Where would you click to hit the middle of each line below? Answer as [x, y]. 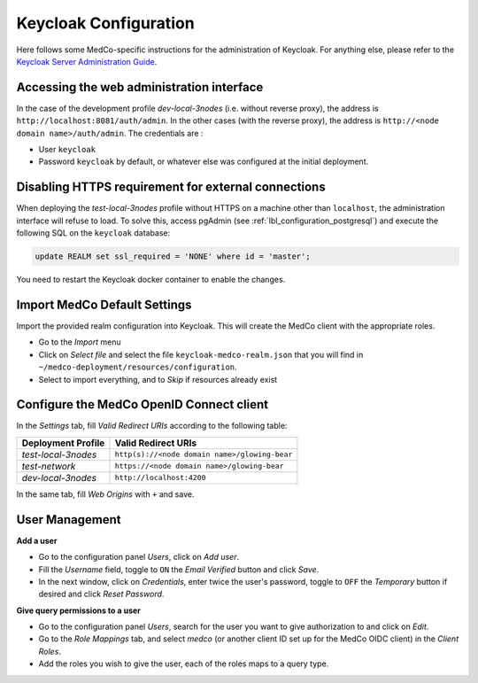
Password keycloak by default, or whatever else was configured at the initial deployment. [204, 162]
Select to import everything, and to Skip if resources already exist [158, 379]
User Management [69, 520]
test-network [49, 466]
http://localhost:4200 [160, 478]
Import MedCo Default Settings [104, 304]
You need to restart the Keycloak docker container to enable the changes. [151, 280]
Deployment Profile [63, 443]
